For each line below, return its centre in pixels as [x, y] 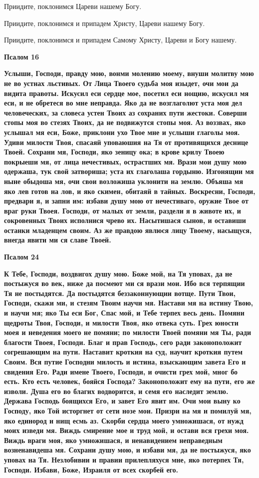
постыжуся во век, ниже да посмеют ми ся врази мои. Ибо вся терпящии [125, 283]
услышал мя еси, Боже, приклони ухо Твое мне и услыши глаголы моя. [122, 132]
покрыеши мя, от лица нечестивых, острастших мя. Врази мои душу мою [125, 161]
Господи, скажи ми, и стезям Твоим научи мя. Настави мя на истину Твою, [129, 303]
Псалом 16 [21, 56]
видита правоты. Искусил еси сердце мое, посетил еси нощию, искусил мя [126, 93]
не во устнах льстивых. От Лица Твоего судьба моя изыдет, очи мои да [121, 83]
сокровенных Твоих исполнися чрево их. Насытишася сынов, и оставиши [125, 220]
